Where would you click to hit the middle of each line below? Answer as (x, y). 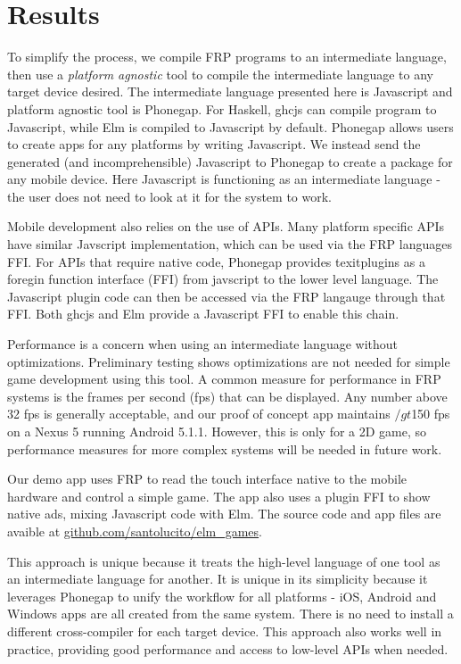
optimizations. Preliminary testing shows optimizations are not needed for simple (229, 361)
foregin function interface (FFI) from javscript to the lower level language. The (223, 279)
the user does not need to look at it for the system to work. (169, 196)
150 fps (431, 414)
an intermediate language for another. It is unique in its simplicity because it (218, 579)
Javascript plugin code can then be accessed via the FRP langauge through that (226, 296)
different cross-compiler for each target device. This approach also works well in (225, 631)
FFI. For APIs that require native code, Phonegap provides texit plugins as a (216, 261)
